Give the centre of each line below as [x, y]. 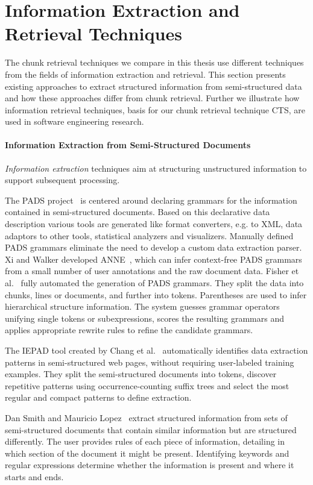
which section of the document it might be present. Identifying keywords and [147, 453]
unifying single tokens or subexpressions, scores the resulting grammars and [145, 318]
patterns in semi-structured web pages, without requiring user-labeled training [150, 362]
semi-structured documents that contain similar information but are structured [151, 429]
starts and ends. [34, 476]
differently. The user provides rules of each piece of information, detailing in [145, 441]
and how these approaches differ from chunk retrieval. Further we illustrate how [152, 98]
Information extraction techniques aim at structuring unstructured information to [156, 168]
